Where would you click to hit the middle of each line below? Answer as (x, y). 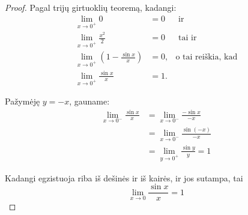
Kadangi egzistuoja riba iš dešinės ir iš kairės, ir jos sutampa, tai (124, 177)
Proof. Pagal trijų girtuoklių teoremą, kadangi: (91, 7)
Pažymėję (23, 101)
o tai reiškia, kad (207, 57)
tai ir (188, 38)
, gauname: (89, 101)
